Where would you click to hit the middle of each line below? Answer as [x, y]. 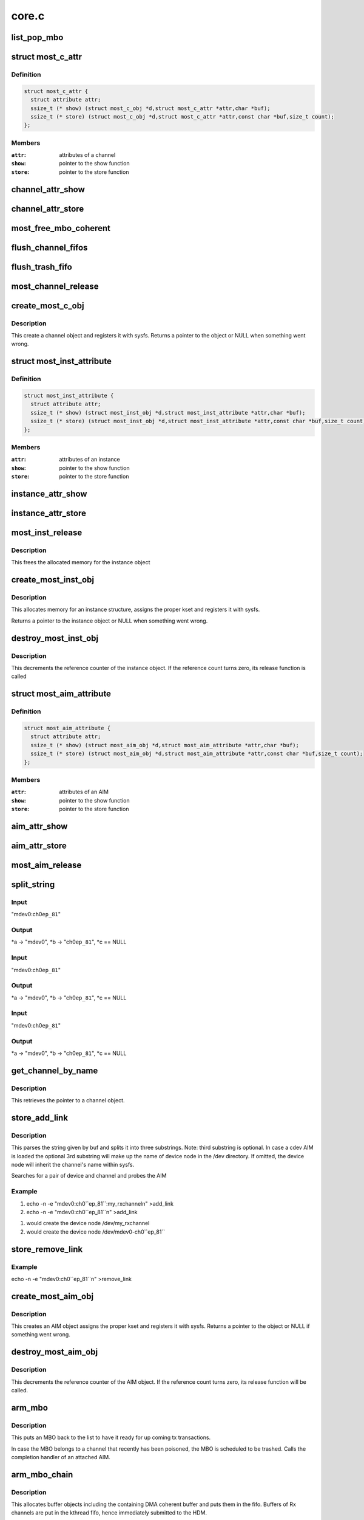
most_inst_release [47, 532]
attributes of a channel [87, 155]
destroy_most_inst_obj [55, 638]
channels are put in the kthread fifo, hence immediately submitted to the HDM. [109, 1513]
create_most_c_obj [48, 306]
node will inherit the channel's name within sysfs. [73, 1165]
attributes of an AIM [84, 792]
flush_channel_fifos [49, 247]
